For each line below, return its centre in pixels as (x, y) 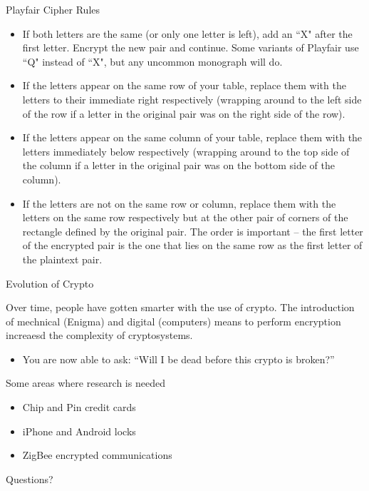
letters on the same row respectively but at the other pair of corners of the (185, 217)
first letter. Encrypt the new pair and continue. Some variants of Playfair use (191, 47)
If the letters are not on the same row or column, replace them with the (179, 203)
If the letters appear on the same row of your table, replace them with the (184, 85)
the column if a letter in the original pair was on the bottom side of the (178, 165)
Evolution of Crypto (50, 283)
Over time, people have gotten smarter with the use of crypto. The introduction (180, 307)
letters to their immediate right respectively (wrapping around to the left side (192, 99)
